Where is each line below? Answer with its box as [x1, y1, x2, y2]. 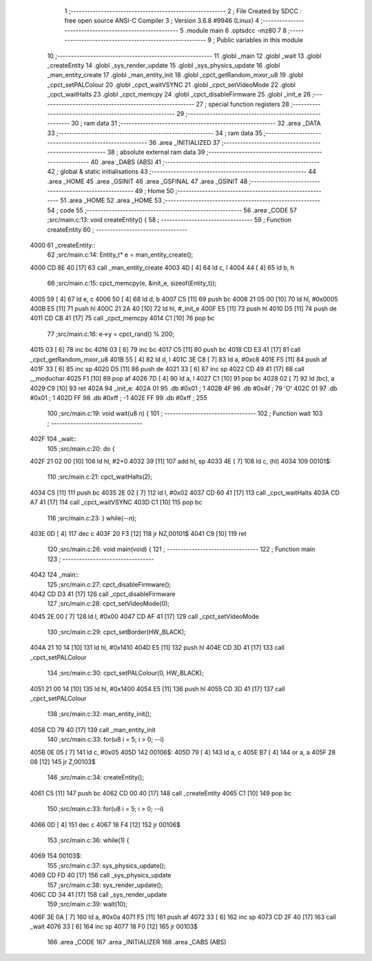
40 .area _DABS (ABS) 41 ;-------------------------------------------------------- [90, 157, 320, 166]
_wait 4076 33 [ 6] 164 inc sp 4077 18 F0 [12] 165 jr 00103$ [30, 922, 198, 931]
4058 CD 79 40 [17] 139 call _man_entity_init [30, 725, 156, 734]
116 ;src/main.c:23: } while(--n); [47, 514, 137, 522]
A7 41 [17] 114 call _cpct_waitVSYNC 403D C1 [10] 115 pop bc [30, 498, 203, 506]
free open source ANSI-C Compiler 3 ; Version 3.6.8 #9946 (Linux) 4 [64, 17, 260, 25]
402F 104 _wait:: [30, 435, 77, 443]
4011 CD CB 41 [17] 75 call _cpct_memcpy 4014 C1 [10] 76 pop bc [30, 314, 215, 322]
